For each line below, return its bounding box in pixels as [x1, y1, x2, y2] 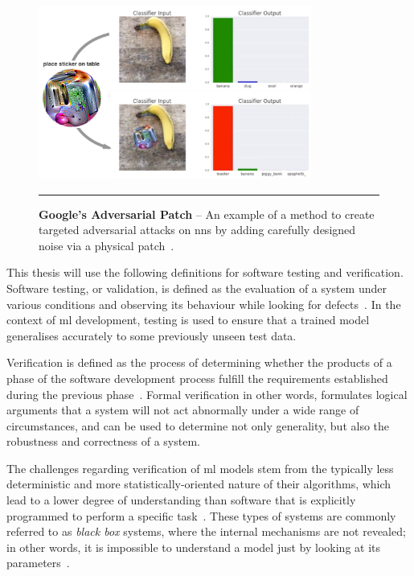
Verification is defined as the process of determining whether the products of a [6, 354, 392, 371]
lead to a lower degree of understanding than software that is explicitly [6, 492, 356, 508]
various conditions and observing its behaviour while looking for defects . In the [6, 295, 401, 312]
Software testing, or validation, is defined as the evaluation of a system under [6, 279, 387, 296]
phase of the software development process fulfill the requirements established [6, 369, 388, 386]
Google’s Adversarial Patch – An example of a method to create [39, 205, 375, 222]
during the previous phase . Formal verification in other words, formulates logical [6, 385, 408, 402]
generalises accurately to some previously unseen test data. [6, 327, 297, 344]
